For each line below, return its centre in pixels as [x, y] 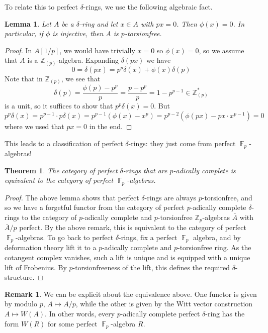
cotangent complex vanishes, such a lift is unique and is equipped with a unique [127, 257]
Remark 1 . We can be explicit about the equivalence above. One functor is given [131, 294]
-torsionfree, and [227, 197]
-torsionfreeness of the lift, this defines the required [151, 267]
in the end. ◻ [111, 126]
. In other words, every [80, 313]
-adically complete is [204, 170]
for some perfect [73, 323]
